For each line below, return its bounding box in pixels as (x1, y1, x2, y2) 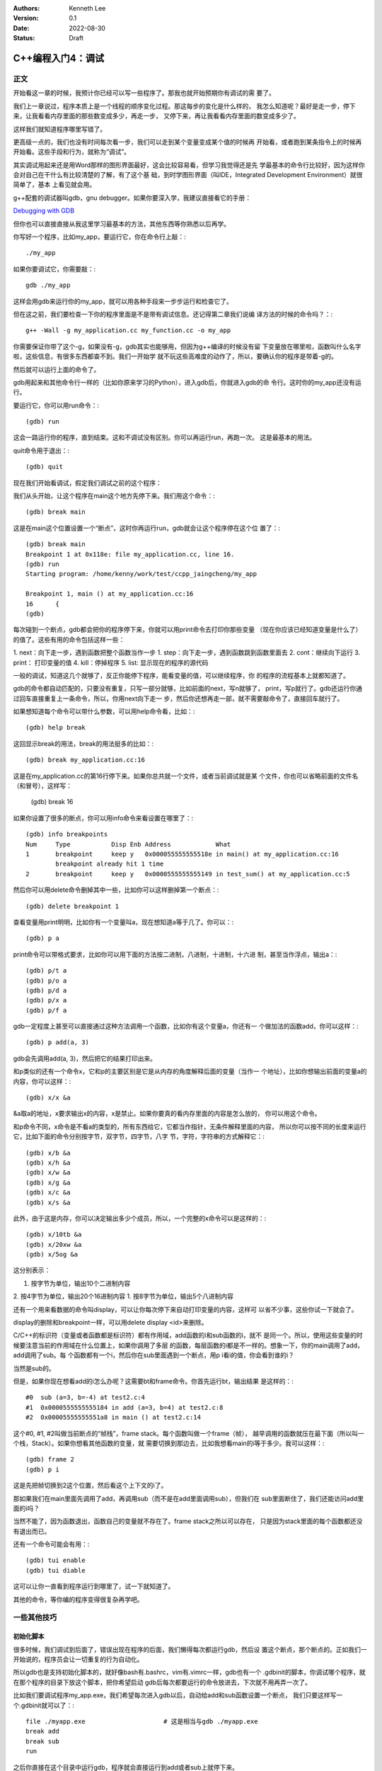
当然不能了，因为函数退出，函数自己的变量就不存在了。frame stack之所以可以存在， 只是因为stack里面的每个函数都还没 (13, 1517, 363, 1526)
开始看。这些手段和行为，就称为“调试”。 (13, 147, 131, 156)
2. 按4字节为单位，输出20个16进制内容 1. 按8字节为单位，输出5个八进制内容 (13, 1292, 233, 1301)
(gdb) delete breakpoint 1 (25, 902, 120, 910)
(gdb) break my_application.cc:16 (25, 756, 145, 764)
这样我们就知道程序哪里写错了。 (13, 125, 106, 133)
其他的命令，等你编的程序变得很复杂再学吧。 (13, 1595, 144, 1604)
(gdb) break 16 (30, 798, 74, 806)
